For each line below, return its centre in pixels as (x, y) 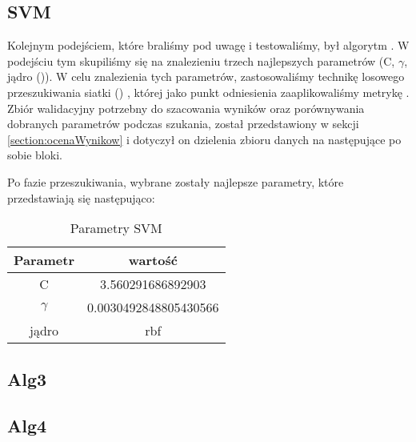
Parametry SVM (116, 228)
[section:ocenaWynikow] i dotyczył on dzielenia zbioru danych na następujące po (204, 139)
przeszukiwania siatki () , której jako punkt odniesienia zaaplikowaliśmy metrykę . (208, 92)
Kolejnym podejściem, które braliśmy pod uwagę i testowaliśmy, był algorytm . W (208, 45)
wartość (153, 260)
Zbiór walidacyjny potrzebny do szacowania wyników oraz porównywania (186, 108)
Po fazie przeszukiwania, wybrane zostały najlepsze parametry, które (176, 181)
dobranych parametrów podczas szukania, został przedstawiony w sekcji (183, 124)
